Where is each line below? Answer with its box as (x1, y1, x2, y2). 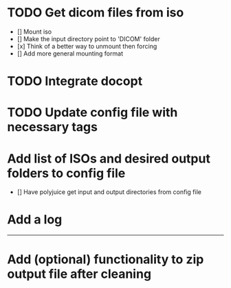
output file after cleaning (7, 266, 152, 282)
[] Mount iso (16, 27, 52, 36)
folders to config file (7, 165, 126, 181)
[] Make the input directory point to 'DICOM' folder (16, 34, 160, 43)
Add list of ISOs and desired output (7, 151, 211, 166)
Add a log (7, 212, 63, 228)
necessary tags (7, 119, 98, 135)
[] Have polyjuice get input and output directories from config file (16, 188, 201, 196)
